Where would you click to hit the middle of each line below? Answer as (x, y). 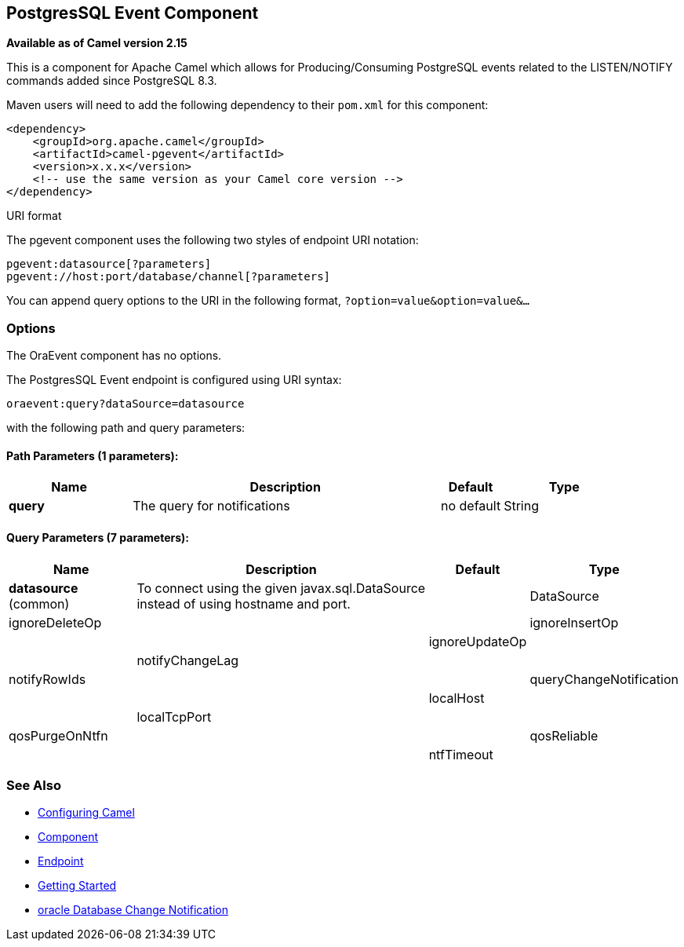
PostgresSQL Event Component (133, 13)
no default (471, 506)
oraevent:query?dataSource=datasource (126, 404)
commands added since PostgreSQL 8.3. (112, 81)
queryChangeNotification (604, 679)
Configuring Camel (86, 813)
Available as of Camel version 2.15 (97, 43)
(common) (39, 603)
